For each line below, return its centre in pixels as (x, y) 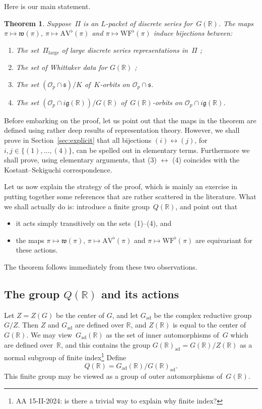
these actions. (37, 250)
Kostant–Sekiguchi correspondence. (58, 169)
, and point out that (207, 206)
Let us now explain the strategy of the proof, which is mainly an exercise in (121, 186)
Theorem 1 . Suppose (38, 23)
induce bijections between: (193, 33)
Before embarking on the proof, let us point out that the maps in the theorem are (130, 120)
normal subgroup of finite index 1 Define (65, 356)
